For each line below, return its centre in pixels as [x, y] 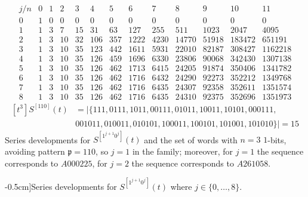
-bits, [277, 139]
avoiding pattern [35, 151]
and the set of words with [191, 139]
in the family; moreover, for [183, 151]
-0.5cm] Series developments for [61, 186]
